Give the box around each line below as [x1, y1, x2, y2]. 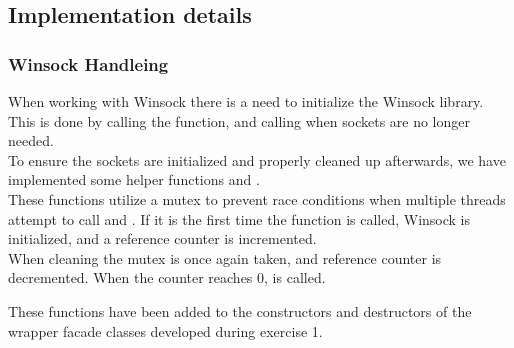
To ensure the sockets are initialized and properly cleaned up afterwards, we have [8, 149, 506, 170]
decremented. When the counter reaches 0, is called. [8, 267, 326, 288]
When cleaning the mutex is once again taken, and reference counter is [8, 247, 442, 268]
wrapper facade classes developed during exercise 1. [8, 320, 323, 341]
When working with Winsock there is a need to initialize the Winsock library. [8, 91, 484, 111]
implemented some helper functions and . [8, 169, 260, 190]
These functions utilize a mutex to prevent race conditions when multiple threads [8, 188, 506, 209]
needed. [8, 130, 54, 151]
